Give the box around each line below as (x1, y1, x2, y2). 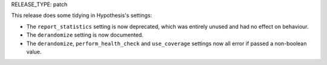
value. (26, 48, 42, 55)
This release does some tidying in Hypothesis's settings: (11, 12, 153, 19)
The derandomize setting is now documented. (26, 31, 144, 39)
